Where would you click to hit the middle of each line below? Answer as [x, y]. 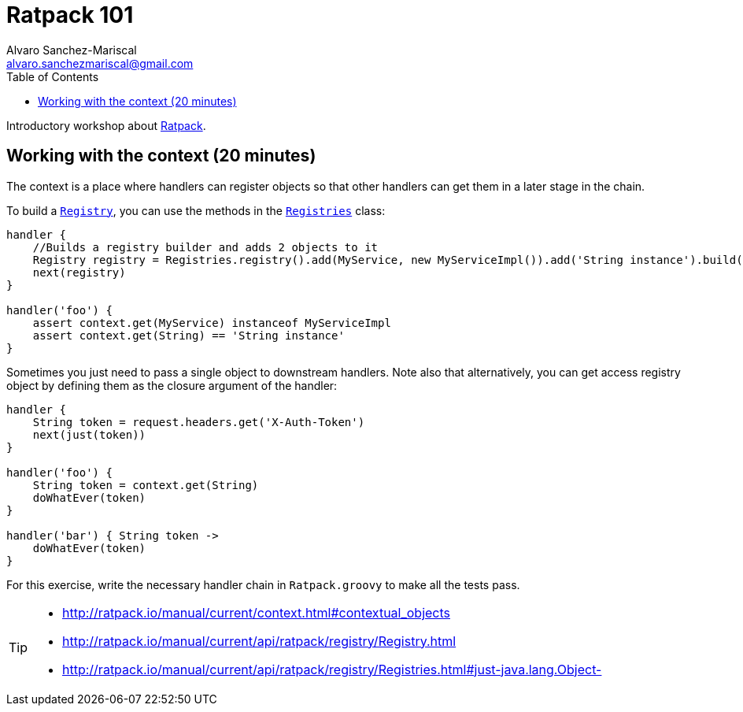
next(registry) [79, 272]
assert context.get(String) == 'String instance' [189, 335]
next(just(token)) [89, 434]
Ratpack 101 [70, 15]
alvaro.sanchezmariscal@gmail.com [100, 63]
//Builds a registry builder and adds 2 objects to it [205, 247]
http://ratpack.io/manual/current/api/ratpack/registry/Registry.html [259, 641]
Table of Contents [53, 76]
